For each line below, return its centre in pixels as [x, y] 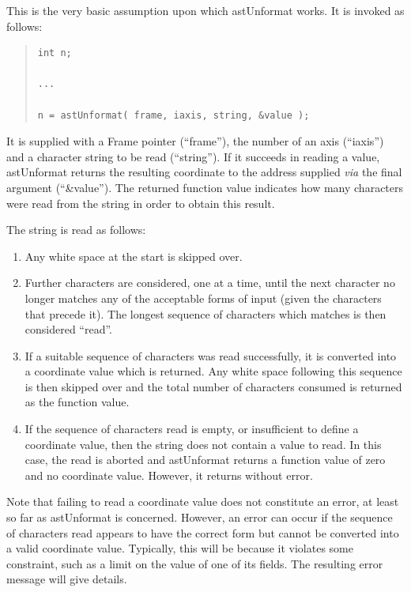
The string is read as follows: [76, 230]
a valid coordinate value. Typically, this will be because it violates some [180, 548]
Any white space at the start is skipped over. [134, 256]
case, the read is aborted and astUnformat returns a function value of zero [205, 460]
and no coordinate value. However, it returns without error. [169, 475]
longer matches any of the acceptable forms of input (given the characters [203, 298]
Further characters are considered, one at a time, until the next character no [210, 283]
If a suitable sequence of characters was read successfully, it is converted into [211, 355]
